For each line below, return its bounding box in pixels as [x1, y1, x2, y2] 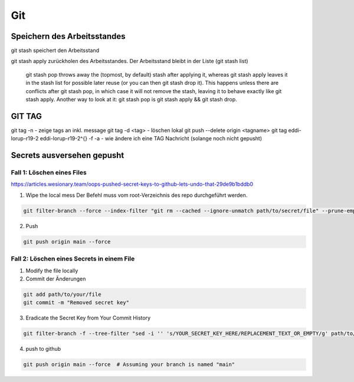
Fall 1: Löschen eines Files [11, 169, 87, 177]
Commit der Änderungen [25, 275, 86, 282]
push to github [25, 345, 61, 353]
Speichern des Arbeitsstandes [11, 31, 126, 41]
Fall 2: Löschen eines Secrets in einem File [11, 255, 135, 263]
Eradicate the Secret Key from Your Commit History [25, 314, 150, 321]
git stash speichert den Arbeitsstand [11, 47, 100, 54]
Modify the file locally [25, 267, 78, 274]
